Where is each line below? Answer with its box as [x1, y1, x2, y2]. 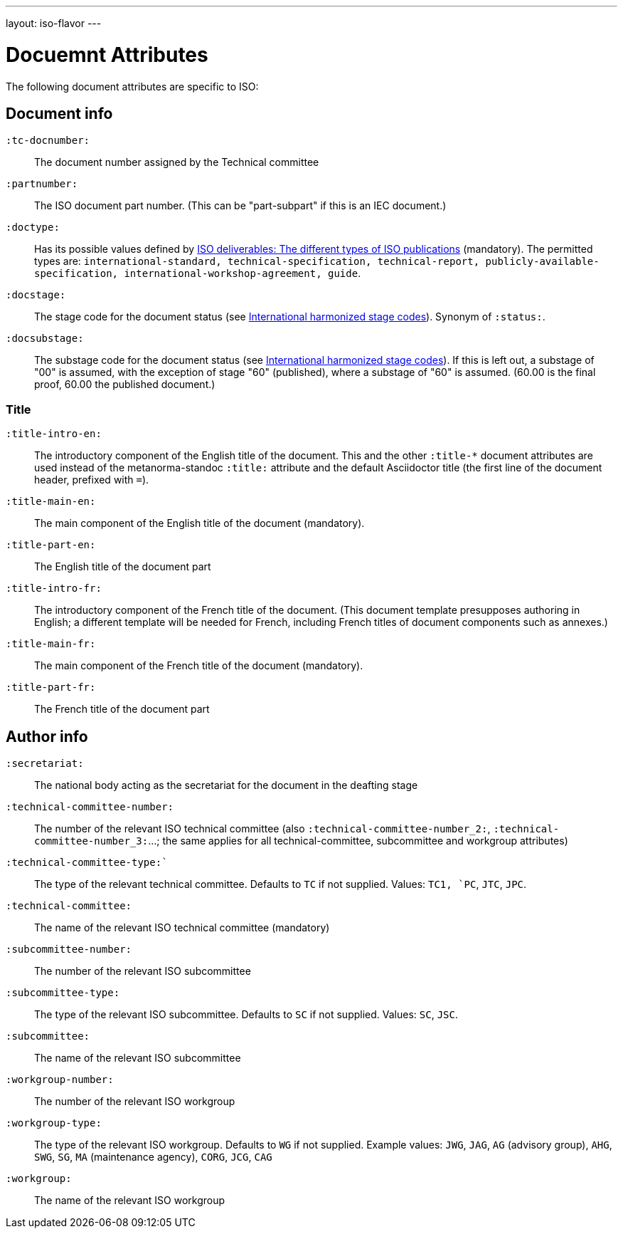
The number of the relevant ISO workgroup [34, 1094, 235, 1107]
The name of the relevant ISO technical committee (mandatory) [34, 921, 330, 934]
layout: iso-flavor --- [6, 17, 102, 29]
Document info [6, 104, 113, 122]
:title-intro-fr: [6, 582, 102, 595]
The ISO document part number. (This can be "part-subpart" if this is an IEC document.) [34, 199, 447, 212]
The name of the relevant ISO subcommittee [34, 1051, 241, 1064]
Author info [6, 727, 88, 746]
